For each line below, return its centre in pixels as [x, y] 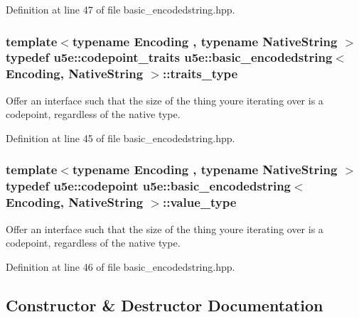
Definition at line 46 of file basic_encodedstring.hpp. [120, 266]
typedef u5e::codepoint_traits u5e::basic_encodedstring [169, 57]
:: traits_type [200, 74]
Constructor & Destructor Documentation [165, 305]
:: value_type [200, 202]
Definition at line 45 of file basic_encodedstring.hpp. [120, 138]
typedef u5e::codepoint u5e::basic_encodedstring [149, 186]
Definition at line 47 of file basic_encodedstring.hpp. [120, 9]
